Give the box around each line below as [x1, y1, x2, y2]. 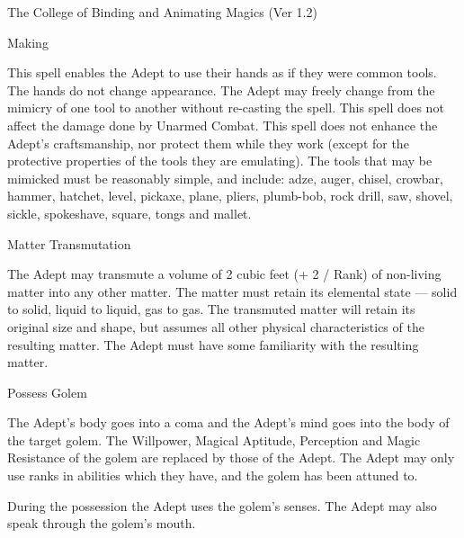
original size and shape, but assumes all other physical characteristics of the [7, 317, 424, 336]
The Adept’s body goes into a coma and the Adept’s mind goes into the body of [7, 413, 450, 432]
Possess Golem [7, 382, 87, 401]
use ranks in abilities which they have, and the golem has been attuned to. [7, 466, 418, 485]
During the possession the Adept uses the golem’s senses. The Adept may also [7, 496, 437, 515]
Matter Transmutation [7, 234, 131, 253]
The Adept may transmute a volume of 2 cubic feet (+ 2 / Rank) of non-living [7, 265, 442, 283]
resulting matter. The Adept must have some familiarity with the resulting [7, 335, 419, 354]
